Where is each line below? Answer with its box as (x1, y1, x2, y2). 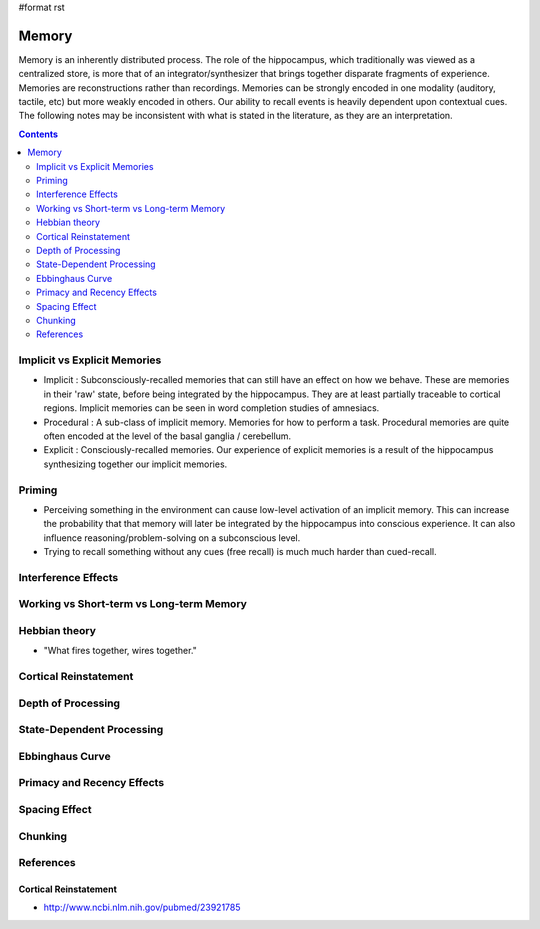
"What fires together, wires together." (43, 645, 197, 657)
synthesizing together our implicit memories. (43, 458, 228, 470)
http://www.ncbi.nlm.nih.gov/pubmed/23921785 (43, 901, 241, 914)
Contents (18, 128, 59, 140)
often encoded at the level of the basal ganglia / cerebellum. (43, 430, 292, 442)
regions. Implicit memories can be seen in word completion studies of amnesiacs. (43, 402, 380, 414)
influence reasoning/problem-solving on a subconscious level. (43, 531, 301, 544)
